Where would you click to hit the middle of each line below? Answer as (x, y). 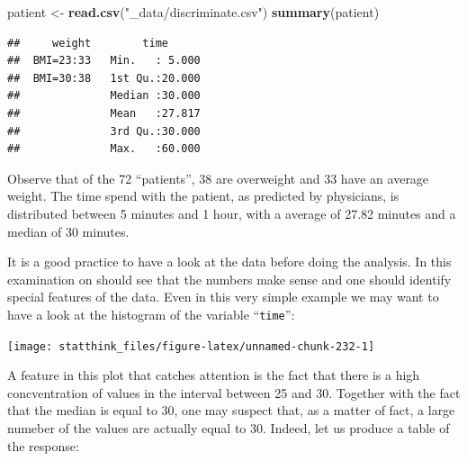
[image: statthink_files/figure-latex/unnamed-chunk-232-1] (191, 346)
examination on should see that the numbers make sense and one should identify (229, 279)
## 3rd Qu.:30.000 (104, 131)
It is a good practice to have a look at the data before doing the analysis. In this (229, 262)
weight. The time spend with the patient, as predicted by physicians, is (203, 196)
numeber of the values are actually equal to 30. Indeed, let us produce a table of (229, 428)
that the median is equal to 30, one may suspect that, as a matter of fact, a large (231, 410)
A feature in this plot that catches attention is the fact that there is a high (214, 375)
